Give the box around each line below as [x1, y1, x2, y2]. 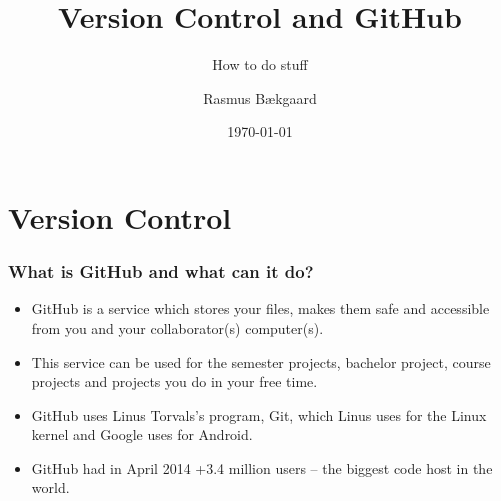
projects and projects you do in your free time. [31, 371, 318, 392]
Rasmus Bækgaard [203, 87, 317, 108]
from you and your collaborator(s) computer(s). [31, 317, 324, 338]
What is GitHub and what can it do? [8, 259, 314, 284]
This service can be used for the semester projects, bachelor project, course [31, 351, 491, 372]
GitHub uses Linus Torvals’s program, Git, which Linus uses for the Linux [31, 404, 487, 425]
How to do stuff [212, 54, 308, 75]
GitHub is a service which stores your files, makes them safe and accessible [31, 298, 490, 319]
